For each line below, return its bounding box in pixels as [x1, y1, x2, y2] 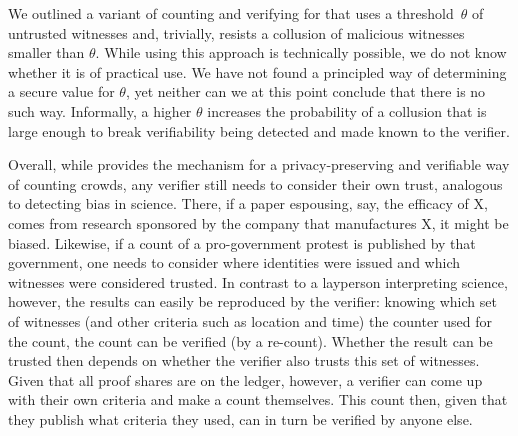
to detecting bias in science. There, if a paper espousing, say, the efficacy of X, [8, 193, 488, 214]
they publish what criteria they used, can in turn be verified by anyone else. [8, 408, 473, 429]
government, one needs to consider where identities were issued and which [8, 252, 460, 273]
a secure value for [8, 81, 115, 102]
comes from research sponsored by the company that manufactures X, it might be [8, 212, 509, 233]
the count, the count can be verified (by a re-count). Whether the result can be [8, 330, 493, 351]
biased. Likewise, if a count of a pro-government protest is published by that [8, 232, 476, 253]
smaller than [8, 42, 85, 63]
